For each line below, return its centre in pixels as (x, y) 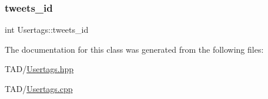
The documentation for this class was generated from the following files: (134, 49)
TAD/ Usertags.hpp (39, 69)
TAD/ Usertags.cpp (39, 88)
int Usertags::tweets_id (47, 30)
